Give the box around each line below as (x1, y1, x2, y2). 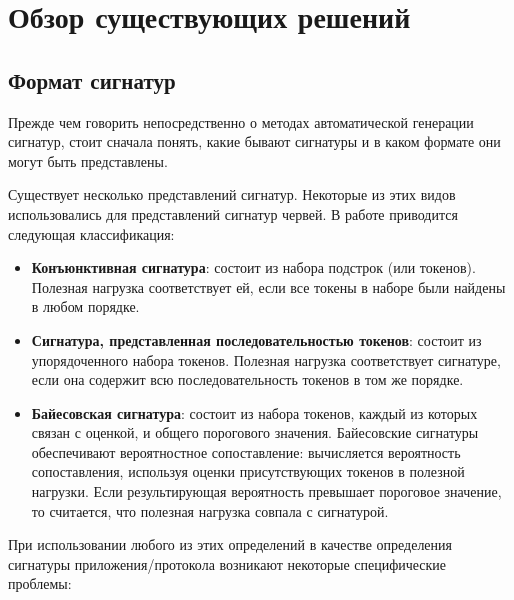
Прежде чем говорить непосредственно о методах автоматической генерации (8, 111, 474, 132)
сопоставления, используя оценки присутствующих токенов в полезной (31, 461, 465, 482)
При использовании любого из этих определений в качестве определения (8, 534, 452, 555)
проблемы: (8, 573, 72, 594)
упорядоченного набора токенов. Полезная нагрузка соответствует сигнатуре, (31, 349, 501, 370)
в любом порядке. (31, 296, 140, 317)
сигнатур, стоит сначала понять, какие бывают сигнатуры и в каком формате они (8, 131, 501, 152)
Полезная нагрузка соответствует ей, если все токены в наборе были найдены (31, 276, 506, 297)
